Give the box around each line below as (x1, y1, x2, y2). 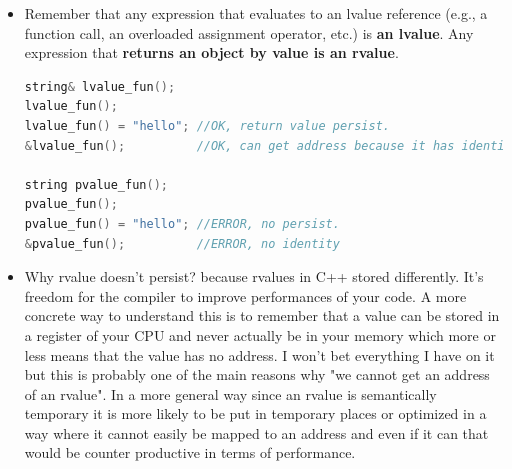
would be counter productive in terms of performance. (24, 442, 356, 463)
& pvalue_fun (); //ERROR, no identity (24, 236, 340, 251)
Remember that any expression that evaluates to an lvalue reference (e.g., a (24, 3, 488, 23)
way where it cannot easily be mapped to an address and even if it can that (24, 422, 489, 443)
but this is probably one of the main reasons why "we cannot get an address (24, 364, 490, 385)
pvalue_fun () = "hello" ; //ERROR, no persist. (24, 216, 340, 231)
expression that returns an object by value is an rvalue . (24, 42, 399, 63)
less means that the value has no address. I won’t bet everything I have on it (24, 344, 495, 365)
